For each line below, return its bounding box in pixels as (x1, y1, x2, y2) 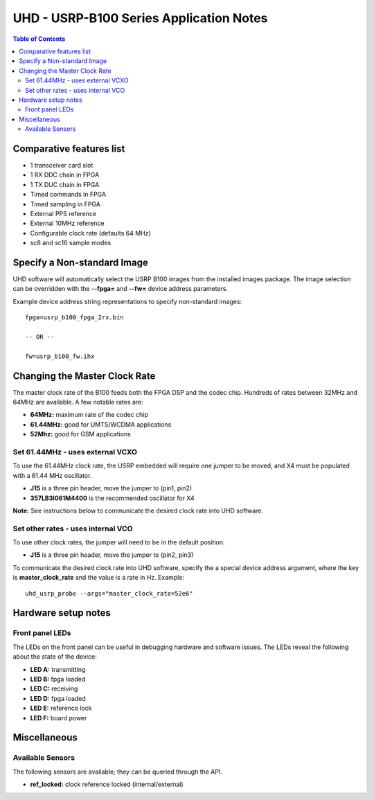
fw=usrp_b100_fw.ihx (25, 352, 95, 360)
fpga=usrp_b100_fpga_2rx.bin (25, 314, 124, 321)
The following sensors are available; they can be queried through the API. (12, 767, 223, 776)
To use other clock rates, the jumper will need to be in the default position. (12, 538, 225, 546)
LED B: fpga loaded (30, 675, 86, 683)
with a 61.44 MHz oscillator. (12, 471, 92, 479)
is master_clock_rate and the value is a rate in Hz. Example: (12, 574, 185, 582)
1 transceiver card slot (30, 161, 93, 169)
